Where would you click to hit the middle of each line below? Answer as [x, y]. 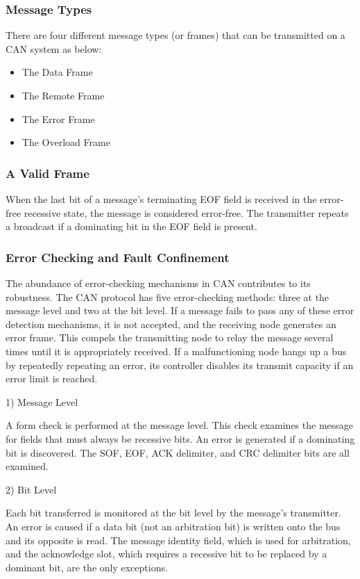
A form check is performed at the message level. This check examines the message [180, 425]
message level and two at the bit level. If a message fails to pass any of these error [180, 310]
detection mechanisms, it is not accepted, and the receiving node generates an [171, 324]
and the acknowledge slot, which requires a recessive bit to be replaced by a [166, 554]
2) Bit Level [31, 489]
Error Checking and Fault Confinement [118, 257]
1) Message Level [42, 401]
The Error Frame [58, 119]
